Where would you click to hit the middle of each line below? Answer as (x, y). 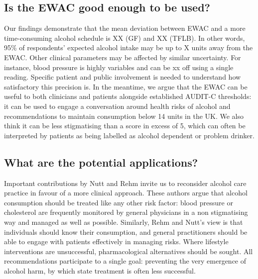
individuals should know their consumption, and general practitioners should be (126, 232)
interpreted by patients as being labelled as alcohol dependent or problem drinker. (129, 135)
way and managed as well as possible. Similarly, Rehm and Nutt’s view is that (124, 222)
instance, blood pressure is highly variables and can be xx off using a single (119, 67)
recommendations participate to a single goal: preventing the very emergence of (125, 261)
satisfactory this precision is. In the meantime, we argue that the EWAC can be (126, 86)
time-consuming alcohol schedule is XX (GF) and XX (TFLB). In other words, (125, 38)
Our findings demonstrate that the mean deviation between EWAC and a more (125, 28)
